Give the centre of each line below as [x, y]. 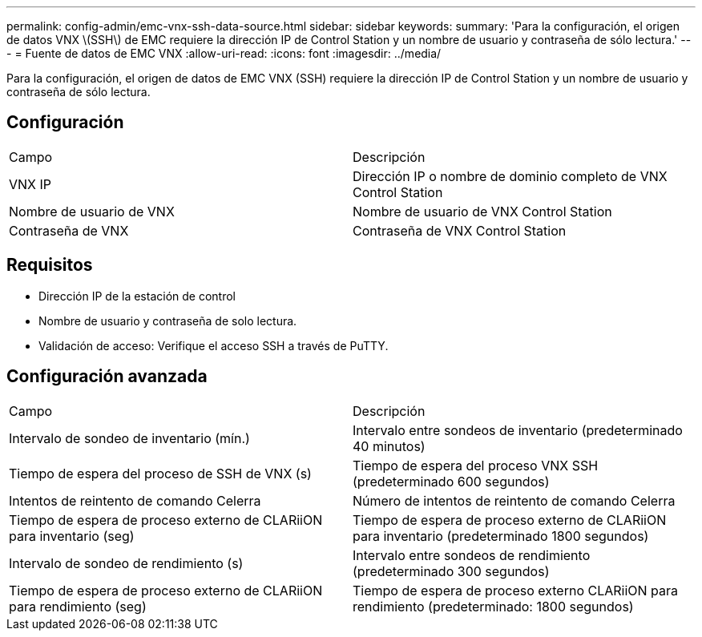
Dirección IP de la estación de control [137, 296]
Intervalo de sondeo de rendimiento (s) [126, 563]
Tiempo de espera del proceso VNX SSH [476, 465]
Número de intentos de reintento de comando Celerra [514, 500]
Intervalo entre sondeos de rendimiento [472, 555]
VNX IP [30, 184]
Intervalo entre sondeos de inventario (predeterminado [518, 430]
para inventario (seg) [72, 536]
